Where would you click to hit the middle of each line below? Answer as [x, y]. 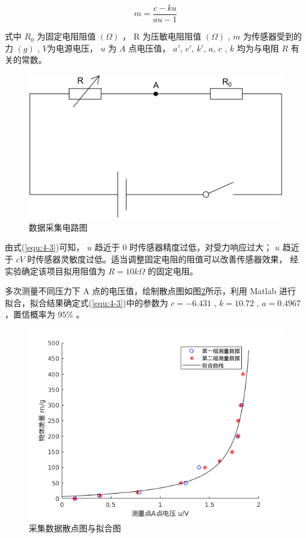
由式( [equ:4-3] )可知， [45, 247]
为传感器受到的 [273, 36]
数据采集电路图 [58, 227]
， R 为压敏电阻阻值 [162, 36]
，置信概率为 [30, 314]
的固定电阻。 [173, 270]
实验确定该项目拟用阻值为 [55, 270]
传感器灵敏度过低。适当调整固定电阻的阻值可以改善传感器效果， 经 [167, 259]
